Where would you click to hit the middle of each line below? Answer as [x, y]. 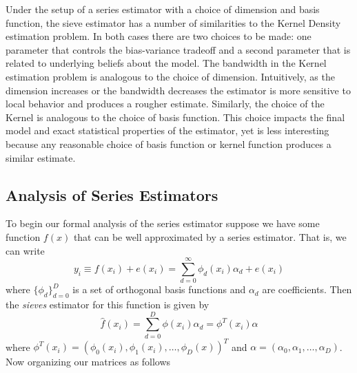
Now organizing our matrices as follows [88, 362]
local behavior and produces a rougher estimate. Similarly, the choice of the [165, 104]
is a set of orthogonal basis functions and [159, 289]
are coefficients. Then [307, 289]
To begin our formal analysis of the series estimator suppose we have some [163, 223]
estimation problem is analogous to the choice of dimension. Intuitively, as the [170, 76]
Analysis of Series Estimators [112, 194]
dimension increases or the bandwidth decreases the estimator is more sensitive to [178, 90]
